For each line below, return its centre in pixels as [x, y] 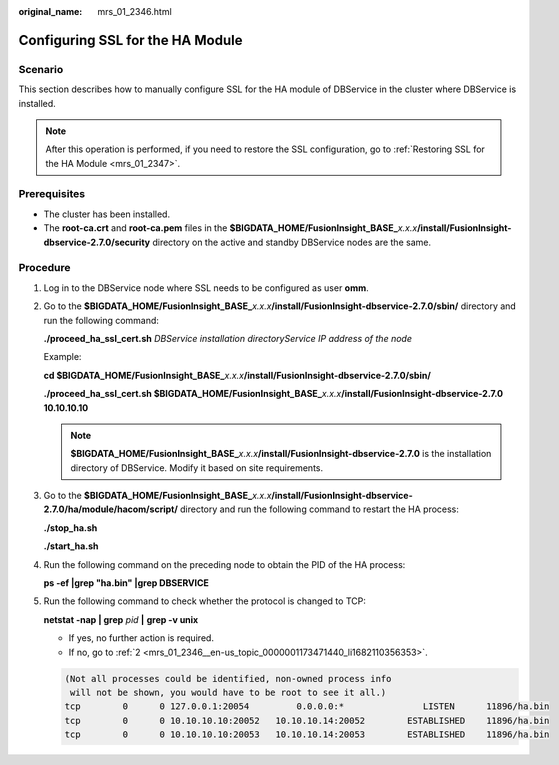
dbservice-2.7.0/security [96, 242]
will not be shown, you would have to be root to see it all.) [228, 692]
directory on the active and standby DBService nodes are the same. [291, 242]
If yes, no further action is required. [141, 638]
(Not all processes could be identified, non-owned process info [228, 678]
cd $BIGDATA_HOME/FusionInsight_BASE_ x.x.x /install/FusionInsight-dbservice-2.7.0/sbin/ [237, 375]
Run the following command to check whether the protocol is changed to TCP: [205, 601]
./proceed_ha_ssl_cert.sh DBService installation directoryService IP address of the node [227, 338]
